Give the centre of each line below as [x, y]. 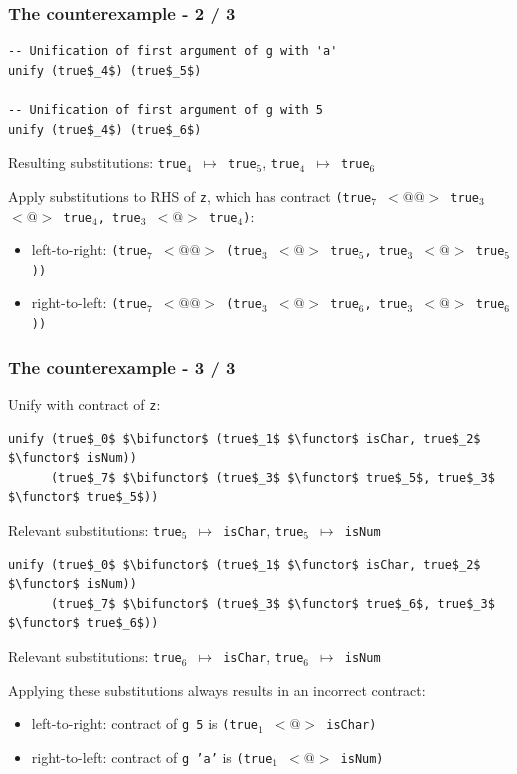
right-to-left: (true [89, 302]
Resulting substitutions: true [97, 162]
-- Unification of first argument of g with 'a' [173, 51]
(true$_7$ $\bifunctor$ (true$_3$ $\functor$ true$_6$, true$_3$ [272, 603]
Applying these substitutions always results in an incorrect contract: [217, 689]
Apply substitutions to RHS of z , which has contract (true [190, 195]
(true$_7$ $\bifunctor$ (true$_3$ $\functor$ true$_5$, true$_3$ [272, 477]
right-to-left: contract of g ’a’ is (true [152, 756]
